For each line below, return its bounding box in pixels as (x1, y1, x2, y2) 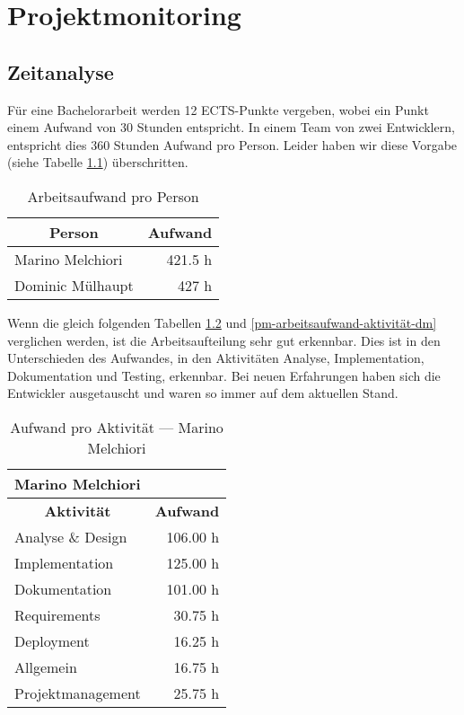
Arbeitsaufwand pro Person (27, 185, 199, 207)
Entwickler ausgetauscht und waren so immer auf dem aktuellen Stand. (7, 384, 398, 402)
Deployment (14, 630, 90, 651)
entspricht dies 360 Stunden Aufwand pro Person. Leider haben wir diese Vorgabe (7, 135, 458, 154)
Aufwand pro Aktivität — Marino (10, 416, 223, 437)
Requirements (14, 604, 101, 625)
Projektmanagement (14, 682, 141, 703)
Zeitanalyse (7, 57, 114, 85)
